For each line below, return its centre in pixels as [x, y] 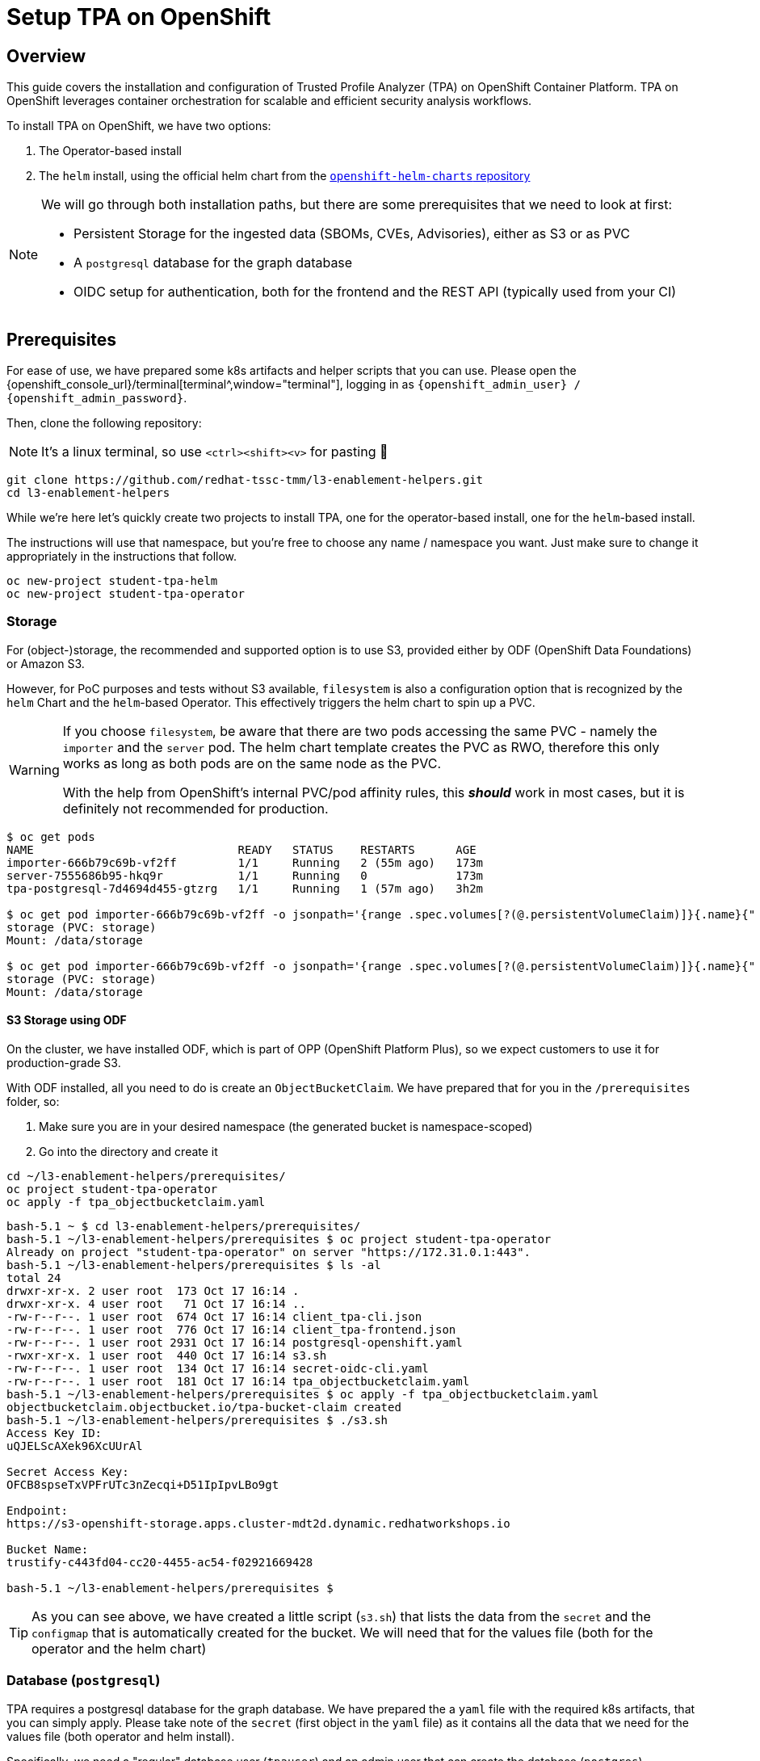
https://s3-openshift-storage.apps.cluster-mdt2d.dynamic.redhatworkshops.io [258, 1523]
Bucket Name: [48, 1549]
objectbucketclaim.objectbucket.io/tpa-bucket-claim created [204, 1407]
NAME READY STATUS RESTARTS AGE [241, 849]
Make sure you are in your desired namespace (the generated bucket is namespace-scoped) [286, 1126]
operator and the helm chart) [119, 1648]
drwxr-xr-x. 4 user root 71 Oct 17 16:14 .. [156, 1303]
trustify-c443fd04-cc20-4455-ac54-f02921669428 [160, 1562]
